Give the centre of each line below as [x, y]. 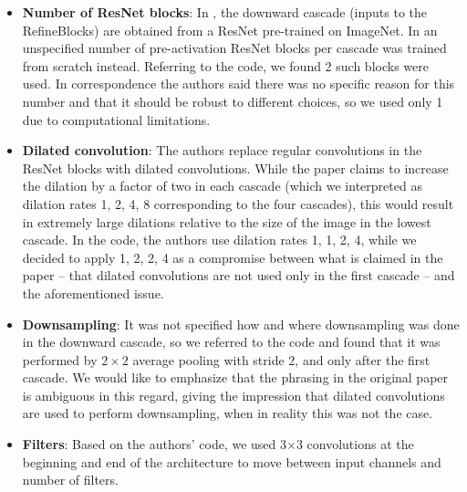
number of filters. [70, 480]
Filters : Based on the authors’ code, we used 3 [154, 444]
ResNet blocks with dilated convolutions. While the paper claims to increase [235, 167]
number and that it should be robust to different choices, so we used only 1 [233, 101]
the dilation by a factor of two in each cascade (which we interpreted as [222, 186]
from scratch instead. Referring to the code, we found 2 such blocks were [225, 65]
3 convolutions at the [355, 444]
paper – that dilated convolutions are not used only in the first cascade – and [239, 275]
